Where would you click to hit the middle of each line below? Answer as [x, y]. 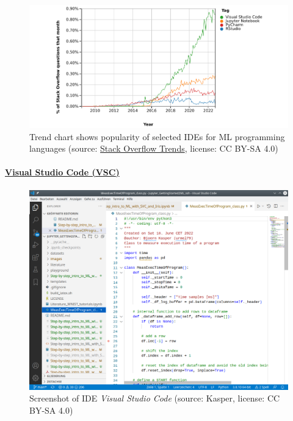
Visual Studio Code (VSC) [62, 172]
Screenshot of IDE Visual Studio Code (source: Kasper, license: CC [155, 398]
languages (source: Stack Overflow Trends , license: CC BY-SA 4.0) [154, 148]
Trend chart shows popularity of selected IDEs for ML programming [157, 136]
